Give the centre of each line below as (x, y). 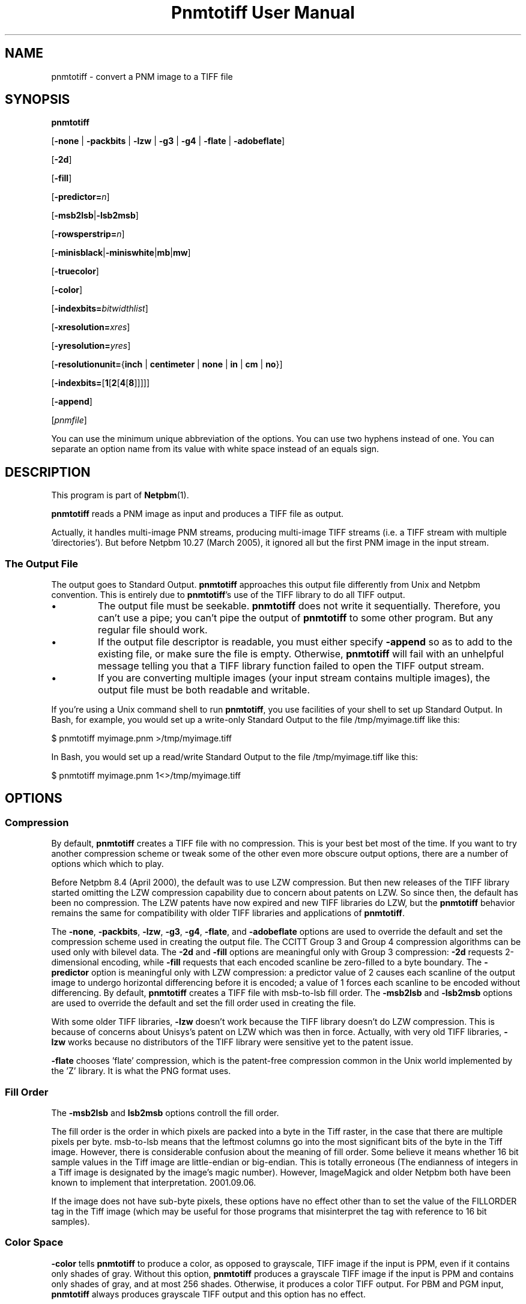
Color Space (34, 1242)
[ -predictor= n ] (80, 197)
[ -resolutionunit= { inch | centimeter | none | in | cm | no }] (167, 364)
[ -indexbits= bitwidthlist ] (100, 309)
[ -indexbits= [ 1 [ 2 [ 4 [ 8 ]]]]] (101, 383)
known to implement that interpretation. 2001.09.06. (154, 1182)
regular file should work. (153, 630)
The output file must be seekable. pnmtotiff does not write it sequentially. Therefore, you (299, 606)
